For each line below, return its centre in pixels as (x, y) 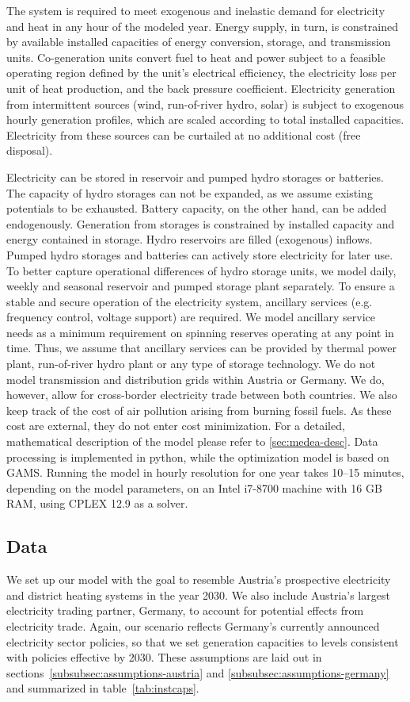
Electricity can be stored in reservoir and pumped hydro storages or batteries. (195, 176)
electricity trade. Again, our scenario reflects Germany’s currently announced (193, 625)
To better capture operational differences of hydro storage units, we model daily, (201, 270)
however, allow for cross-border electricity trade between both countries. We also (202, 395)
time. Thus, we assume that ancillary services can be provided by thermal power (201, 348)
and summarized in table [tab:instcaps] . (103, 688)
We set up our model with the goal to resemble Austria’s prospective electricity (199, 579)
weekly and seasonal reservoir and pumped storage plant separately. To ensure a (201, 286)
